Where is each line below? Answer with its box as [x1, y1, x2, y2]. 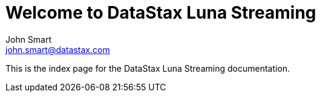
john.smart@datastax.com [5, 44, 110, 55]
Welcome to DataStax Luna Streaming [5, 2, 316, 23]
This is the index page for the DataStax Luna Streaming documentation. [5, 63, 290, 74]
